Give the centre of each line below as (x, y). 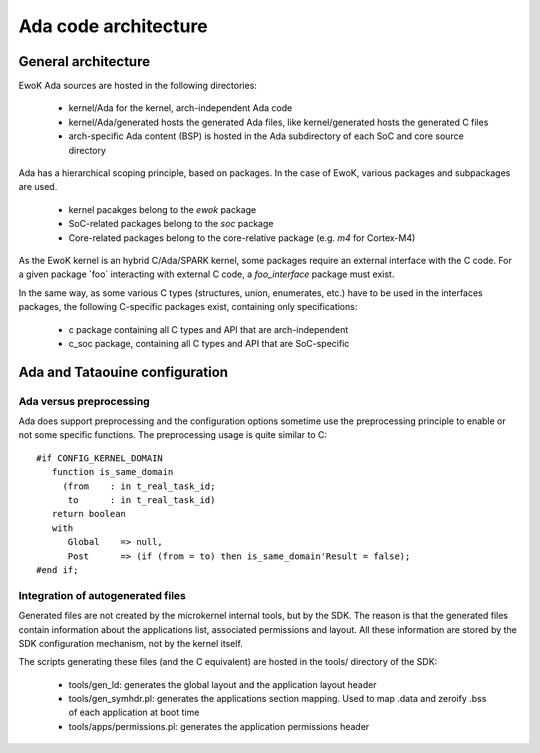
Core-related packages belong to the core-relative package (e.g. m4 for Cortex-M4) (242, 237)
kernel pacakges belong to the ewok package (162, 209)
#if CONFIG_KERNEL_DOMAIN (100, 458)
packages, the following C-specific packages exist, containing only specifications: (188, 307)
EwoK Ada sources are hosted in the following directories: (137, 86)
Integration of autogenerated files (102, 595)
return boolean (89, 514)
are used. (38, 187)
